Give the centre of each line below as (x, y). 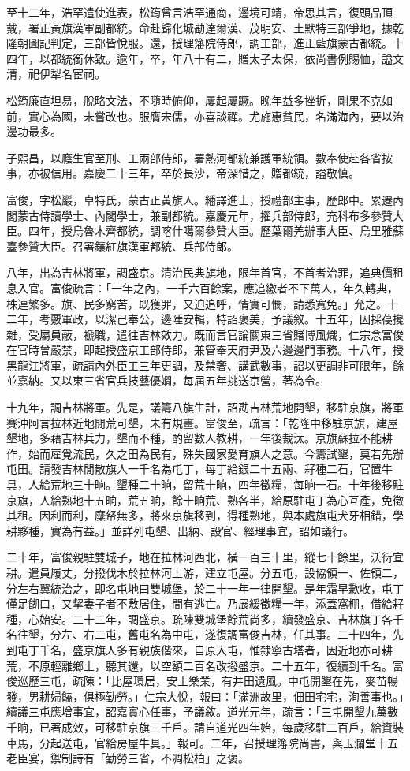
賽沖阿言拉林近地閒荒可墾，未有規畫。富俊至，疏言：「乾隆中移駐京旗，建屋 (202, 422)
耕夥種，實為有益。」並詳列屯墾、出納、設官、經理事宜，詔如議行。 (180, 530)
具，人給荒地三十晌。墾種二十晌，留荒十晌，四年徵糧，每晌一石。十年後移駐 (205, 484)
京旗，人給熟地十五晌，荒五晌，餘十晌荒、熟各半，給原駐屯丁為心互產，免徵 (205, 499)
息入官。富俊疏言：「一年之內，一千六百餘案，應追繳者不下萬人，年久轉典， (202, 287)
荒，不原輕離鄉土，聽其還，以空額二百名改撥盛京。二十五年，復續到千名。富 (205, 665)
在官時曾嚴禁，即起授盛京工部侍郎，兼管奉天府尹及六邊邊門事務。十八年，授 (205, 350)
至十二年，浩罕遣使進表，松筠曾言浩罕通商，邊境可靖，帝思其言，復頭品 (194, 12)
